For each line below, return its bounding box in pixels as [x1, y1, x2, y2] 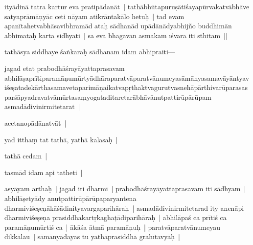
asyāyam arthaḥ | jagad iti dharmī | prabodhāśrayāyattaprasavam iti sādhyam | [4, 183, 246, 194]
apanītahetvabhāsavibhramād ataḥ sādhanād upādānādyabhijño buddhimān [4, 21, 232, 31]
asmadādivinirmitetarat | [4, 101, 80, 111]
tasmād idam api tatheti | [4, 167, 83, 177]
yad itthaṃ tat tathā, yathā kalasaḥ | [4, 134, 118, 144]
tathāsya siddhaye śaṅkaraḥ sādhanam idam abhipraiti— [4, 46, 175, 57]
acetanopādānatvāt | [4, 117, 67, 128]
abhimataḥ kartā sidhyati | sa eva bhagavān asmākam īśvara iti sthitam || [4, 30, 228, 40]
